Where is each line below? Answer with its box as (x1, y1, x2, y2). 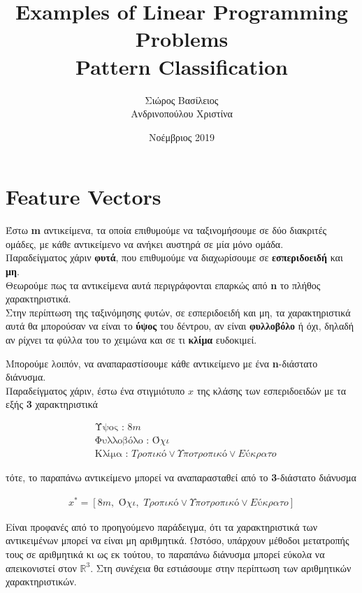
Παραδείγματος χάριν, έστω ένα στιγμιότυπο (6, 383, 185, 397)
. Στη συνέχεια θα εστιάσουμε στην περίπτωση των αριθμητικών (90, 560, 352, 575)
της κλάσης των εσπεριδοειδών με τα (196, 383, 347, 397)
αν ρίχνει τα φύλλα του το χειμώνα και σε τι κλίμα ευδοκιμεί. (6, 332, 257, 346)
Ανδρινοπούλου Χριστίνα (131, 106, 233, 121)
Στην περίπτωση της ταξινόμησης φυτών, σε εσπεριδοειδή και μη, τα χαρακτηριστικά (6, 305, 351, 319)
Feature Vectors (6, 182, 161, 211)
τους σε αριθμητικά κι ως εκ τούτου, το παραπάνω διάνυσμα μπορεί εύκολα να (6, 546, 325, 561)
